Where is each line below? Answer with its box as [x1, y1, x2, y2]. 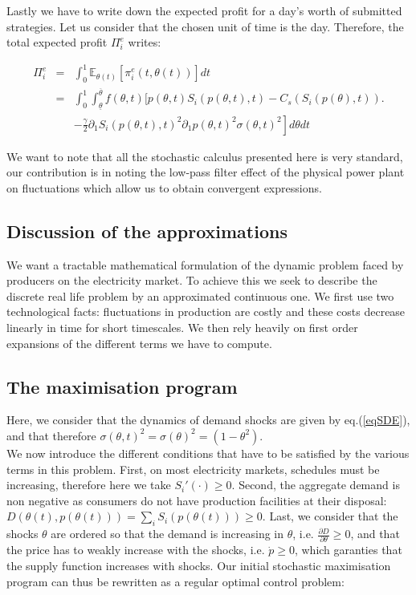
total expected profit [6, 34, 108, 51]
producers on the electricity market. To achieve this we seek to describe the [6, 272, 377, 289]
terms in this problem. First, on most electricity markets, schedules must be [6, 460, 380, 477]
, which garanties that [294, 541, 402, 558]
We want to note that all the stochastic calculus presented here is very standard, [6, 148, 403, 164]
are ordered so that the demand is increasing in [51, 525, 284, 542]
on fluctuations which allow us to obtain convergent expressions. [6, 179, 322, 196]
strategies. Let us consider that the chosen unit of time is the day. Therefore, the [6, 18, 404, 34]
